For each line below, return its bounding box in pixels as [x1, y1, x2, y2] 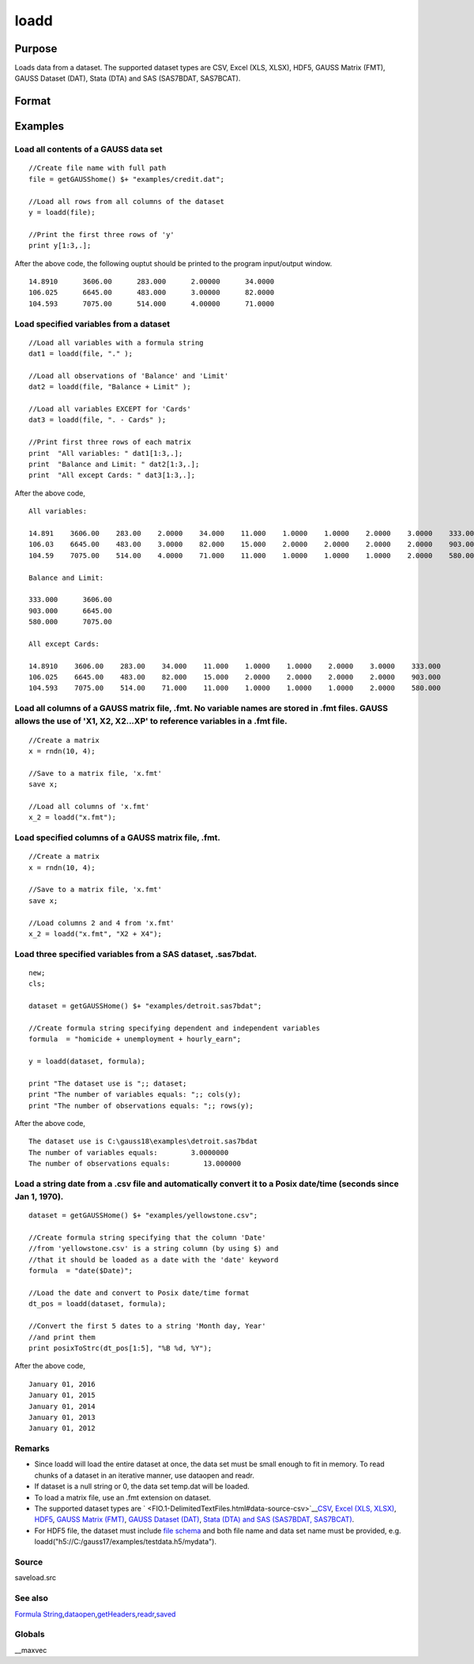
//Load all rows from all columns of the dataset [28, 197, 225, 205]
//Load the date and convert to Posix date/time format [28, 1289, 250, 1297]
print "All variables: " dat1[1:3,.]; [28, 449, 183, 457]
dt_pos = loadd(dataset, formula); [28, 1300, 167, 1308]
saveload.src [14, 1573, 57, 1583]
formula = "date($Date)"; [28, 1267, 134, 1275]
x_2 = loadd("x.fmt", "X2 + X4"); [28, 929, 162, 938]
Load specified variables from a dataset [14, 318, 171, 329]
